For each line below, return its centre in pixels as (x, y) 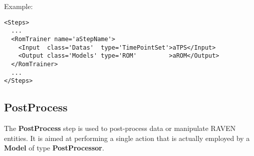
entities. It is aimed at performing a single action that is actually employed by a (127, 138)
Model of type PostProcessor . (54, 148)
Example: (19, 6)
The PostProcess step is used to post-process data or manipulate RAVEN (120, 128)
